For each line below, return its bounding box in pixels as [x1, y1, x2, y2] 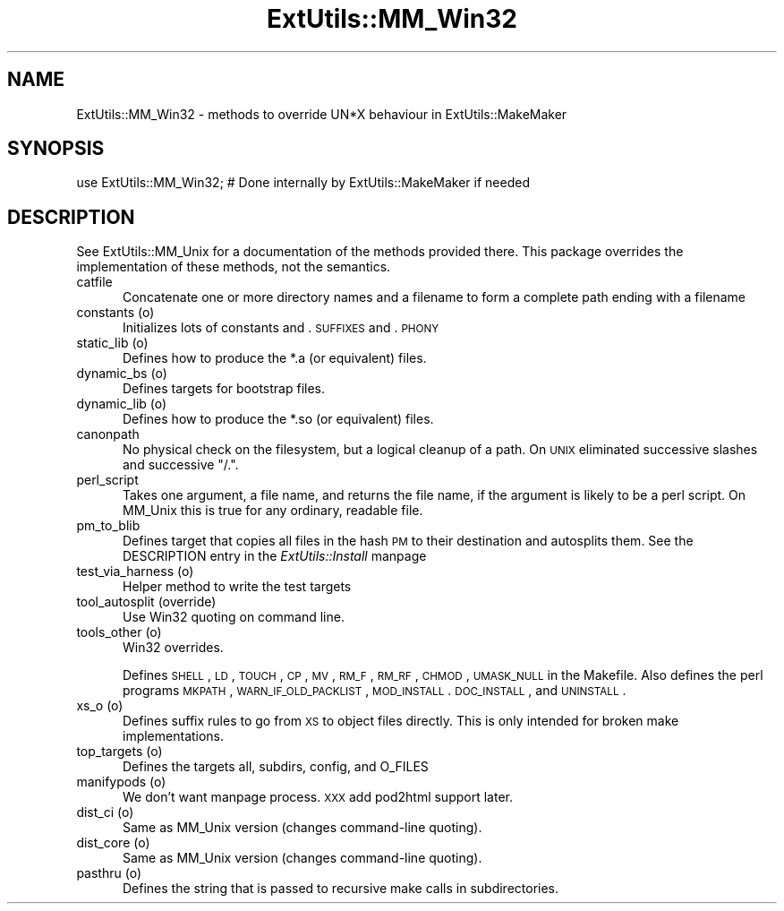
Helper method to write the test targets [123, 579, 352, 595]
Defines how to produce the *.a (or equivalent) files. [123, 350, 427, 366]
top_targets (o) [76, 743, 163, 760]
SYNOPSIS [7, 137, 105, 160]
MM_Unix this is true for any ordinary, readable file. [123, 503, 423, 519]
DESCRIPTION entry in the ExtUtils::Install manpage [123, 548, 427, 564]
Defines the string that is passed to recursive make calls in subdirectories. [123, 881, 559, 897]
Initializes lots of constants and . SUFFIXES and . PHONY [123, 320, 439, 336]
